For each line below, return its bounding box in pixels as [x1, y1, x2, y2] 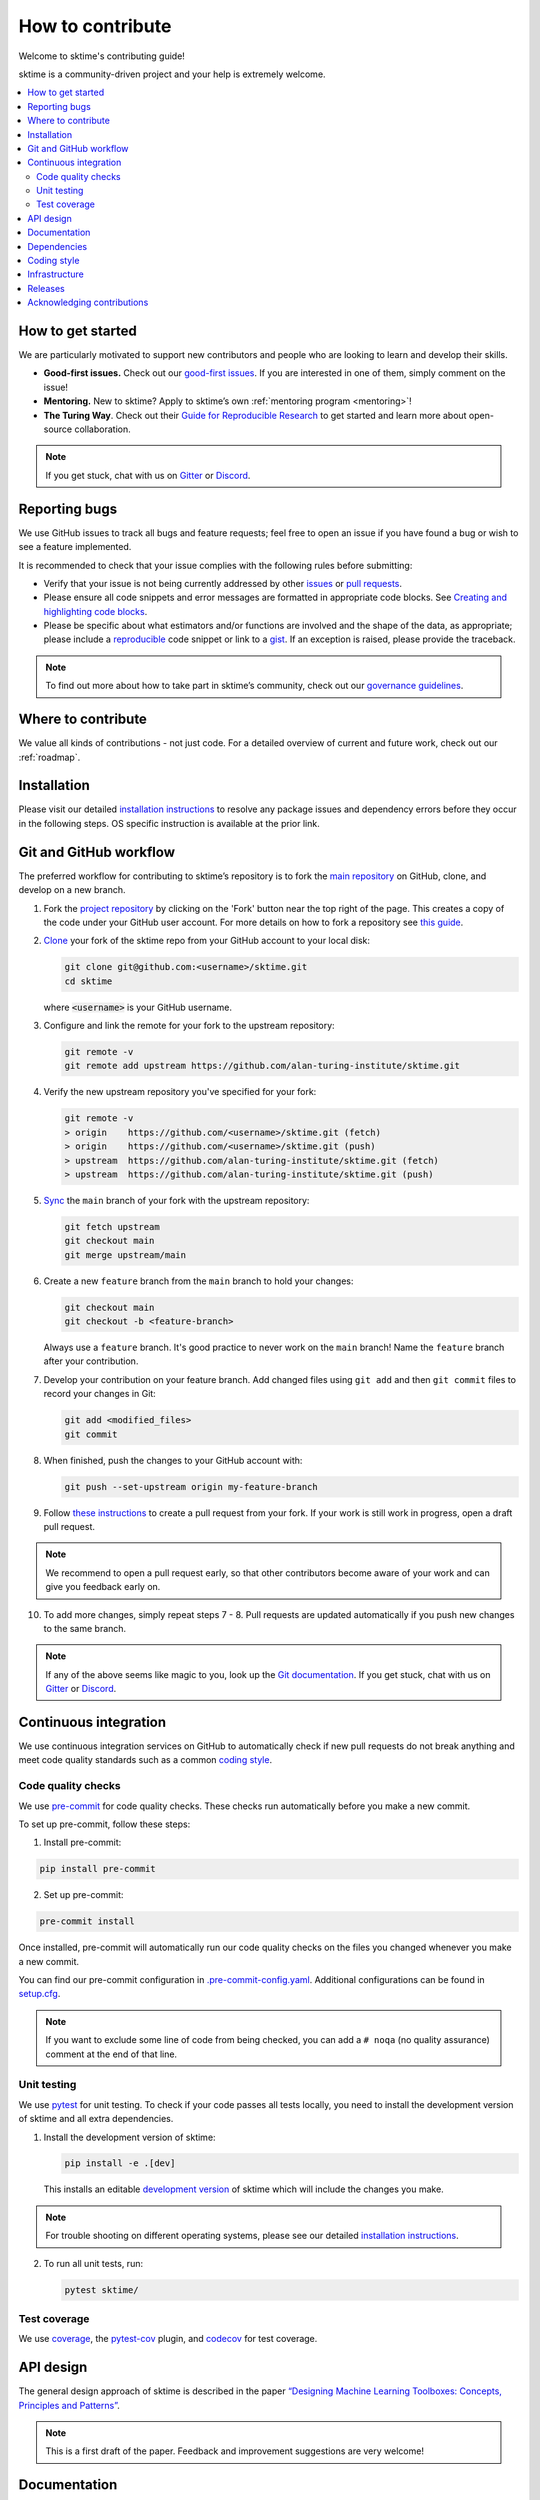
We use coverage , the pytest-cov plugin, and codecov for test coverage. [18, 2333, 318, 2345]
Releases [27, 282, 65, 294]
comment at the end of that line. [45, 2048, 178, 2060]
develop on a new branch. [18, 884, 126, 896]
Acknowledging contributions [27, 296, 149, 309]
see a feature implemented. [18, 541, 132, 553]
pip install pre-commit [39, 1863, 157, 1875]
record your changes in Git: [43, 1388, 157, 1400]
